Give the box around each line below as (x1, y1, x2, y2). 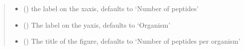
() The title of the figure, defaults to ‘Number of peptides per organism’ (23, 36, 241, 46)
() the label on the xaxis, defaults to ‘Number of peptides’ (23, 3, 199, 13)
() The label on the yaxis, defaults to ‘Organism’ (23, 19, 171, 30)
